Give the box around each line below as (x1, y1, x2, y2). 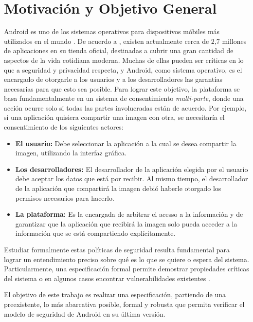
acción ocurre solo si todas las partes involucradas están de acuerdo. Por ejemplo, (4, 102, 247, 113)
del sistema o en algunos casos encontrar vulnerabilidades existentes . (4, 273, 210, 283)
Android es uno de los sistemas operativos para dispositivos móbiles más (4, 26, 220, 37)
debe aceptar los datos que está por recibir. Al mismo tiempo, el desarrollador (15, 173, 248, 184)
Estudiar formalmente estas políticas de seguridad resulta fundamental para (4, 245, 230, 254)
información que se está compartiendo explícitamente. (15, 228, 176, 238)
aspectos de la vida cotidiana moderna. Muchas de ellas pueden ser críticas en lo (4, 55, 244, 65)
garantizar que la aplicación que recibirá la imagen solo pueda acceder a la (15, 218, 237, 228)
